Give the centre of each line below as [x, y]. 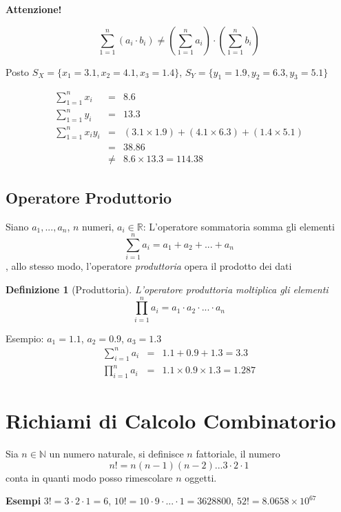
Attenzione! [34, 9]
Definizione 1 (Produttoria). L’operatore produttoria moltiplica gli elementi [167, 289]
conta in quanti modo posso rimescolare [89, 477]
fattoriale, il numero [238, 454]
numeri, [98, 226]
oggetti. [201, 477]
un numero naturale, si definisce [116, 454]
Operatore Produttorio [89, 197]
